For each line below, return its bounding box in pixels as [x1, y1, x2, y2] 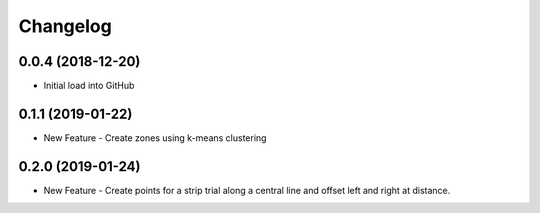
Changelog [18, 15, 112, 37]
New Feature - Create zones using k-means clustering [43, 131, 267, 144]
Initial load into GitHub [43, 80, 135, 92]
